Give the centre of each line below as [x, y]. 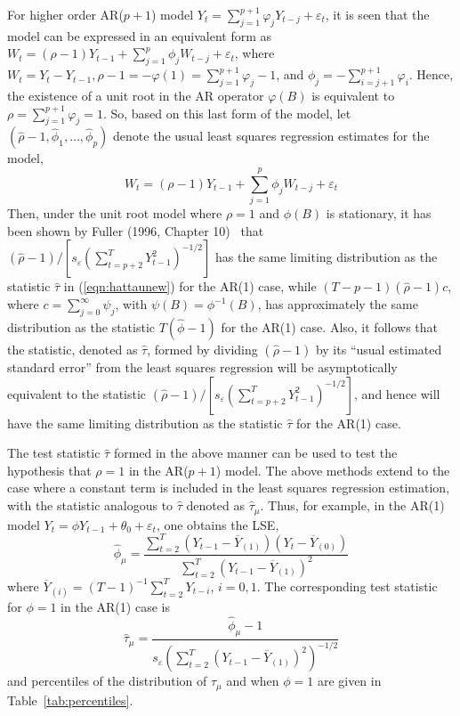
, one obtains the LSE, [218, 524]
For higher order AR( [65, 14]
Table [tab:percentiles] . [70, 700]
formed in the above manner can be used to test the [255, 453]
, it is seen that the [377, 14]
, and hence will [397, 393]
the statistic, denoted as [73, 350]
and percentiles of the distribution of [107, 681]
